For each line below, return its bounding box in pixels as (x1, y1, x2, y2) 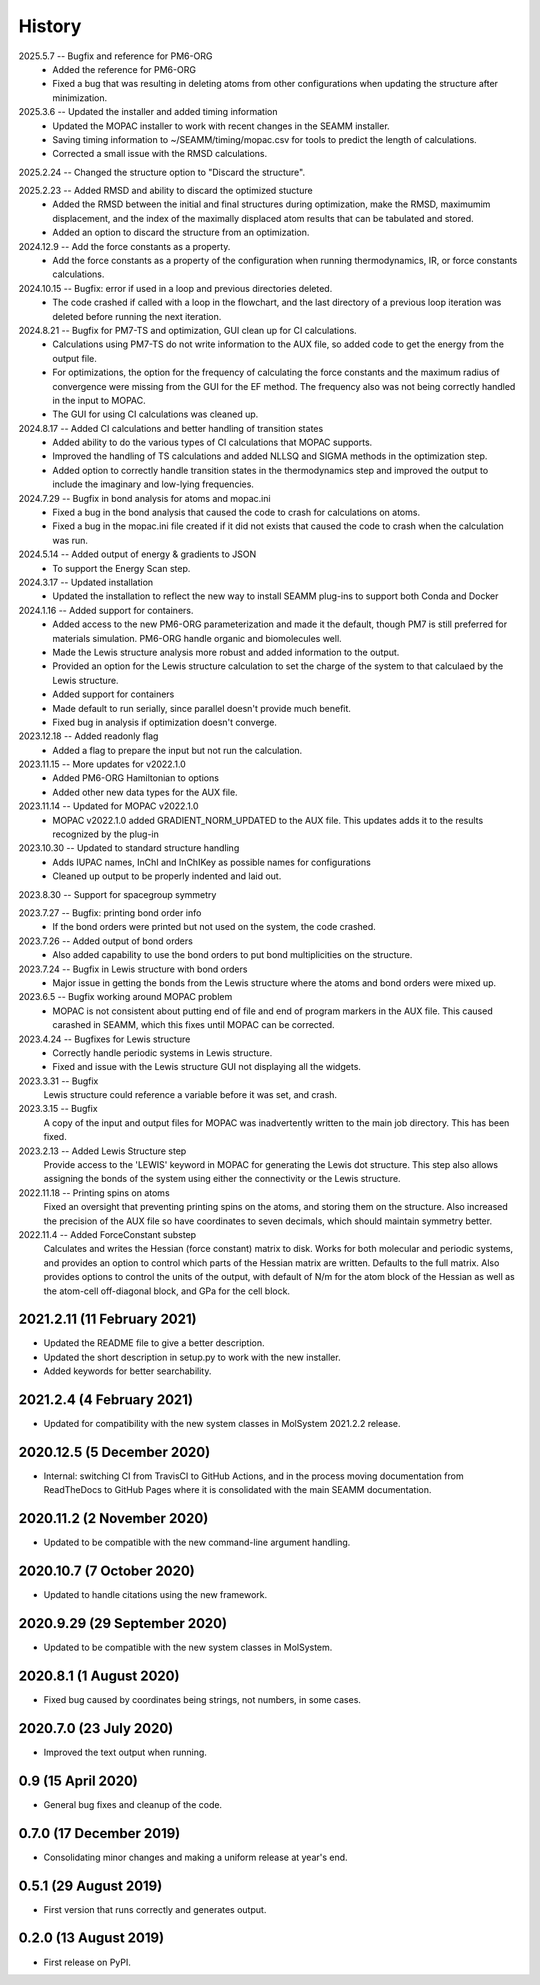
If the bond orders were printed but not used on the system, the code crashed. (52, 921, 377, 933)
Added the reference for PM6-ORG (52, 63, 197, 75)
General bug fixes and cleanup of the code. (43, 1798, 223, 1810)
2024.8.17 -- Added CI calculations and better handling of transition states (18, 422, 324, 434)
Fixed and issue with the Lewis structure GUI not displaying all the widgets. (52, 1061, 362, 1073)
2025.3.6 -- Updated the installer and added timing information (18, 106, 278, 118)
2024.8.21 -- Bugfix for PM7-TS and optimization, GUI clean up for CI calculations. (18, 324, 357, 336)
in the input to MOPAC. (52, 394, 147, 406)
